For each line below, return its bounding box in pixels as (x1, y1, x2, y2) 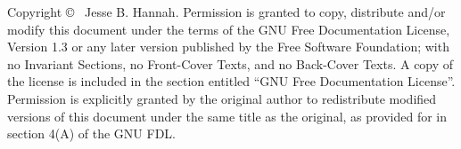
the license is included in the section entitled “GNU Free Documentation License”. (7, 72, 456, 90)
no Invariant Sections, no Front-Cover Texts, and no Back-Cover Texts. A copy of (7, 54, 454, 73)
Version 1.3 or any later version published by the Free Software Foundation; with (7, 37, 449, 56)
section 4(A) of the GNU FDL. (7, 124, 176, 143)
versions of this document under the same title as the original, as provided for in (7, 106, 447, 125)
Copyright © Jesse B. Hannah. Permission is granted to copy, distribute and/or (7, 3, 446, 20)
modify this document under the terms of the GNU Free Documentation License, (7, 20, 450, 38)
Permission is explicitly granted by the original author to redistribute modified (7, 89, 437, 107)
